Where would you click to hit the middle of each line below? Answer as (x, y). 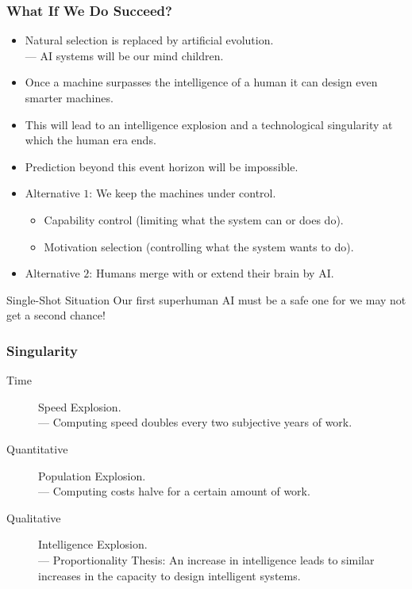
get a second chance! (56, 315)
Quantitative (37, 448)
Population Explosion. (92, 475)
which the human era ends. (90, 140)
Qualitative (34, 517)
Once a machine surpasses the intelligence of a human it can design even (201, 82)
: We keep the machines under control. (183, 193)
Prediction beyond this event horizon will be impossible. (162, 166)
